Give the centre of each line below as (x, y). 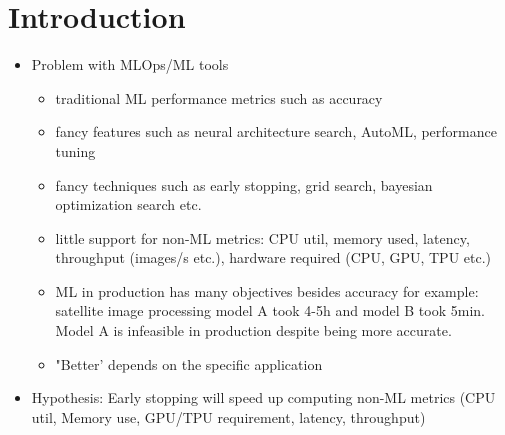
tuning (75, 150)
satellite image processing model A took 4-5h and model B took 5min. (270, 310)
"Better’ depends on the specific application (189, 363)
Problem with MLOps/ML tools (130, 64)
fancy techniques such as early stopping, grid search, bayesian (244, 184)
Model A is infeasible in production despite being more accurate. (253, 330)
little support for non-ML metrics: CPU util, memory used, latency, (262, 237)
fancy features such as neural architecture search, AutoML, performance (276, 131)
